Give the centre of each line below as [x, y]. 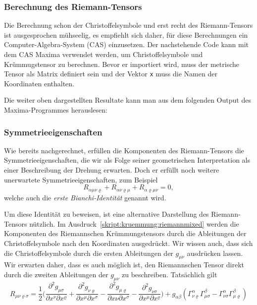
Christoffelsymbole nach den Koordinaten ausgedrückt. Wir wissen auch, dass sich [128, 243]
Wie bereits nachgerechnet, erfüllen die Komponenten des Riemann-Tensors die [124, 150]
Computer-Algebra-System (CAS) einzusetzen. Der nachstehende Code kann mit [127, 44]
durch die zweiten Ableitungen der [56, 274]
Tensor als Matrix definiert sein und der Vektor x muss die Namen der [111, 74]
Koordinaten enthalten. [39, 83]
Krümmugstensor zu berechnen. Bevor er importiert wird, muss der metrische [122, 64]
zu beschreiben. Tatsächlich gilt [170, 274]
